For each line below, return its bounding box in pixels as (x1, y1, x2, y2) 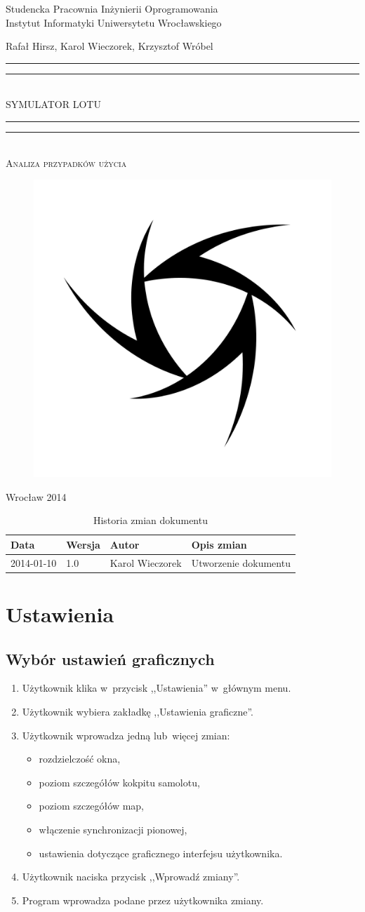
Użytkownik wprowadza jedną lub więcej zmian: (22, 727, 230, 742)
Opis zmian (191, 537, 247, 551)
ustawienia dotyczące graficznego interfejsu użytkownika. (39, 845, 283, 860)
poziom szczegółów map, (39, 798, 145, 813)
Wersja (66, 537, 100, 551)
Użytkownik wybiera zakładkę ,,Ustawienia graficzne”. (22, 704, 253, 719)
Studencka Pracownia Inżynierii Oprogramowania (6, 1, 218, 15)
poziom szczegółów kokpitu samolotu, (39, 774, 200, 789)
